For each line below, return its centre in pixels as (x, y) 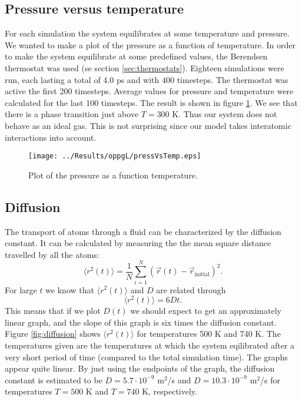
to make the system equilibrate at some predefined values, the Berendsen (136, 56)
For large (21, 289)
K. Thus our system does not (225, 114)
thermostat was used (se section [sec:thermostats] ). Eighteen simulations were (145, 67)
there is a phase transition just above (72, 114)
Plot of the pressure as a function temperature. (113, 175)
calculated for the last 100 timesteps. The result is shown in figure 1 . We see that (151, 102)
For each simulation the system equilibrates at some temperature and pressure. (147, 33)
